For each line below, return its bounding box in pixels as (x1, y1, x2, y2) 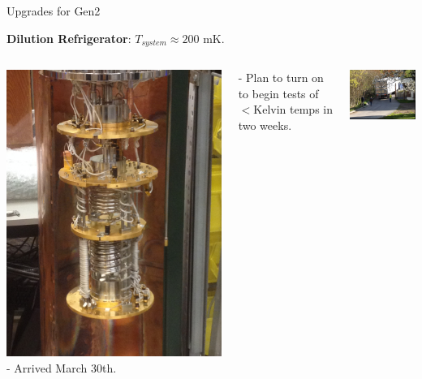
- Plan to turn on (238, 69, 324, 86)
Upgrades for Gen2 (6, 2, 101, 19)
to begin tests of (238, 84, 319, 101)
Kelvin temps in (253, 101, 334, 118)
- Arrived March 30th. (6, 359, 117, 376)
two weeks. (238, 116, 292, 133)
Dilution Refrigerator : (6, 29, 131, 46)
